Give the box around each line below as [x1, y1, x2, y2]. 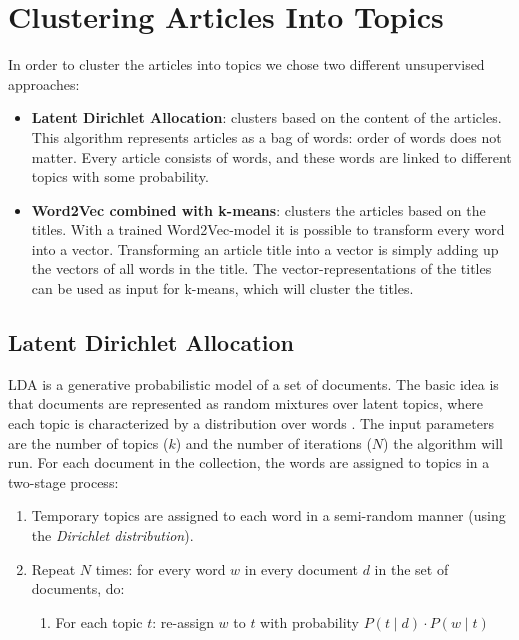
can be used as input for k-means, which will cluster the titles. [31, 278, 414, 299]
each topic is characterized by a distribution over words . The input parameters [8, 413, 494, 434]
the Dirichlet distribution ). [31, 525, 194, 546]
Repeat [31, 558, 76, 579]
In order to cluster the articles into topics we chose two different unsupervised [8, 54, 485, 75]
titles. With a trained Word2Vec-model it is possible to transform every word [31, 219, 505, 240]
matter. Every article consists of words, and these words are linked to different [31, 146, 512, 167]
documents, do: [31, 578, 125, 599]
